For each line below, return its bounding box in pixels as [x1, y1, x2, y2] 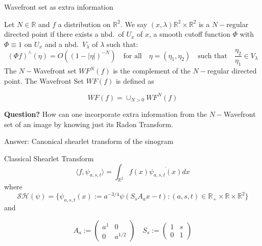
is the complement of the [113, 65, 190, 76]
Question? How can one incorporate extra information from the [4, 109, 207, 119]
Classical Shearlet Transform [4, 153, 94, 163]
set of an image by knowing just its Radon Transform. [4, 118, 174, 129]
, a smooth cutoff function [149, 29, 231, 39]
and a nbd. [44, 38, 79, 49]
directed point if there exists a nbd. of [4, 29, 124, 39]
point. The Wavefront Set [4, 75, 84, 86]
